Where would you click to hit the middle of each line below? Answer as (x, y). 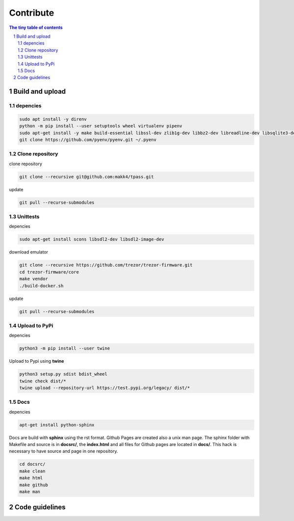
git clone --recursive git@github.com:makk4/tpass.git (86, 177)
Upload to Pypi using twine (37, 361)
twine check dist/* (43, 381)
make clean (32, 471)
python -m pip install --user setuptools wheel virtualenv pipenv (101, 126)
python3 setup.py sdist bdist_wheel (63, 374)
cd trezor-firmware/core (49, 272)
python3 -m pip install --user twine (65, 348)
